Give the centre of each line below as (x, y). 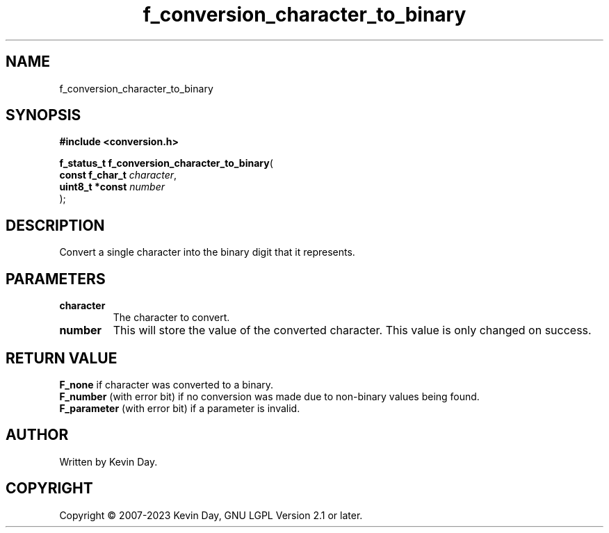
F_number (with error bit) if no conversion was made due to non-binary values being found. (269, 396)
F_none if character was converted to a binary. (167, 384)
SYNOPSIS (43, 115)
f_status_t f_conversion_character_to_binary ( (166, 163)
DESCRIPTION (55, 225)
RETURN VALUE (62, 358)
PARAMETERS (56, 279)
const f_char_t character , (118, 175)
